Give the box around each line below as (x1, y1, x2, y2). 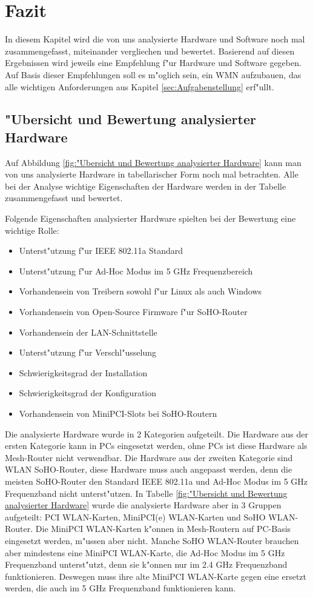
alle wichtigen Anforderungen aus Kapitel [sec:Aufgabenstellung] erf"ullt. (5, 80, 274, 93)
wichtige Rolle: (5, 224, 59, 236)
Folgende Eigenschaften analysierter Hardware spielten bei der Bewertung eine (5, 212, 296, 225)
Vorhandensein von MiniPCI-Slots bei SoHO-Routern (19, 407, 217, 419)
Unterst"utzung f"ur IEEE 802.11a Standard (19, 244, 183, 257)
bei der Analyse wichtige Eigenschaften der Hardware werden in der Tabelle (5, 179, 286, 192)
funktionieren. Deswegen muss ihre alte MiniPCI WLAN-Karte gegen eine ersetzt (5, 570, 307, 582)
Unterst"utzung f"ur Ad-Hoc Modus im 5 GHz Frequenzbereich (19, 264, 253, 277)
